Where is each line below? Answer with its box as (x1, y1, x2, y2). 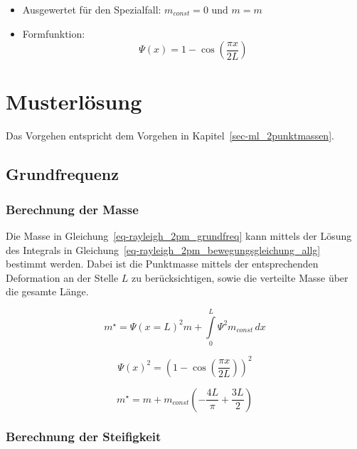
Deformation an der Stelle (6, 270, 119, 285)
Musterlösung (6, 87, 142, 116)
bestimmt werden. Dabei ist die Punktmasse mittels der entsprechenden (6, 256, 319, 271)
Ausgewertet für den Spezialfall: (22, 2, 161, 16)
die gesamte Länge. (6, 284, 89, 299)
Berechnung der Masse (6, 200, 139, 218)
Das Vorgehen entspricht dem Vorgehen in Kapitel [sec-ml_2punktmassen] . (6, 128, 334, 143)
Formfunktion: (22, 26, 85, 41)
